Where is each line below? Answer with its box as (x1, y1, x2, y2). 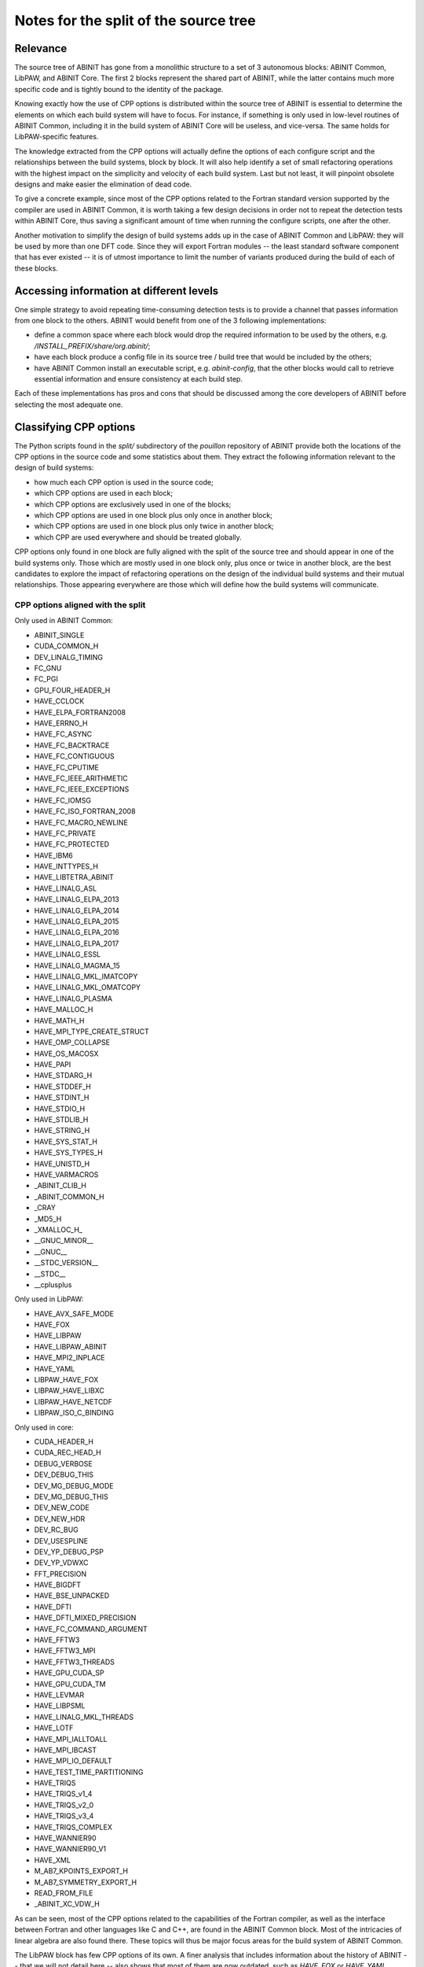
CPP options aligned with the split (14, 600, 146, 611)
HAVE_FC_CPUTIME (34, 762, 100, 772)
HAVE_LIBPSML (34, 1701, 86, 1711)
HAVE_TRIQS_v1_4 (34, 1789, 93, 1799)
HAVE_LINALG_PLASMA (34, 994, 113, 1003)
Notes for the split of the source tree (14, 12, 256, 29)
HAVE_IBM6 (34, 851, 74, 860)
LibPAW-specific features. (14, 132, 99, 142)
